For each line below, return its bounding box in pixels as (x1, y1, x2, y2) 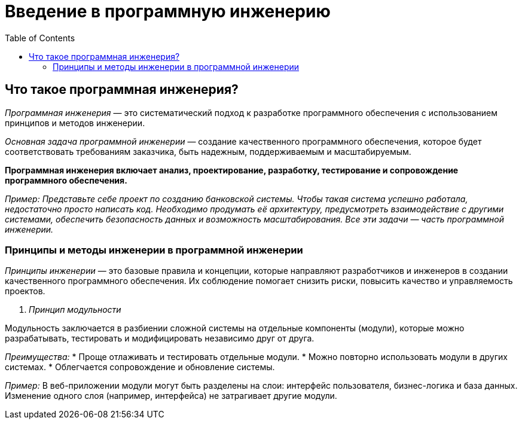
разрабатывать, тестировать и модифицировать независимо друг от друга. (5, 333, 315, 344)
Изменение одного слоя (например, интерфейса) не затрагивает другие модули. (5, 391, 337, 401)
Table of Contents (5, 32, 75, 43)
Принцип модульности (29, 304, 121, 315)
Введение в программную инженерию (5, 1, 331, 22)
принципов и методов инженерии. (5, 117, 145, 128)
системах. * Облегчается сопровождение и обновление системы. (5, 362, 275, 373)
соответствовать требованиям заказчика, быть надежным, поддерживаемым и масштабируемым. (5, 146, 411, 157)
